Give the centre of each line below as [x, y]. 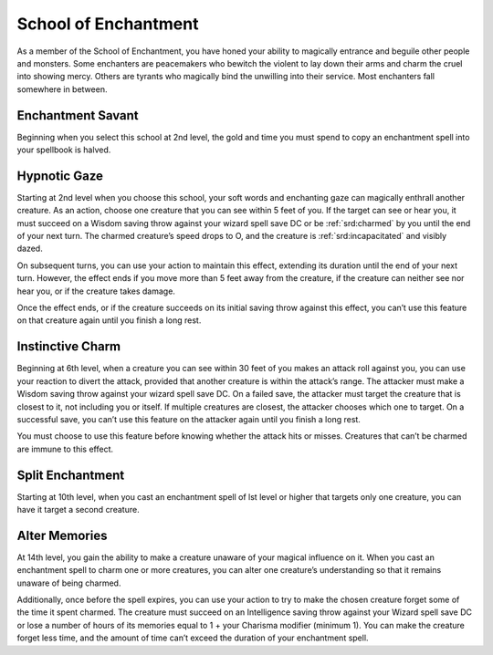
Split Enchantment [71, 475]
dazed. [30, 249]
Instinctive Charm [69, 347]
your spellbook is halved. [64, 150]
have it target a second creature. [79, 509]
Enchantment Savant [78, 115]
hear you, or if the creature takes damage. [96, 291]
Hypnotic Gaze [60, 176]
